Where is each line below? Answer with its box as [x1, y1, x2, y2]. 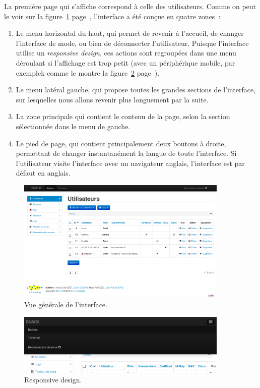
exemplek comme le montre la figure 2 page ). [16, 67, 160, 78]
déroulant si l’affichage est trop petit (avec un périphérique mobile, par [16, 57, 235, 68]
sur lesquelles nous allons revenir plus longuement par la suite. [16, 94, 209, 104]
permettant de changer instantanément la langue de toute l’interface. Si [16, 148, 237, 158]
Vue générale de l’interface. [24, 299, 107, 309]
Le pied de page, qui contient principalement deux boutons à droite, [16, 138, 226, 148]
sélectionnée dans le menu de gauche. [16, 121, 131, 131]
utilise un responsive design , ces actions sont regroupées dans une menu [16, 47, 236, 58]
